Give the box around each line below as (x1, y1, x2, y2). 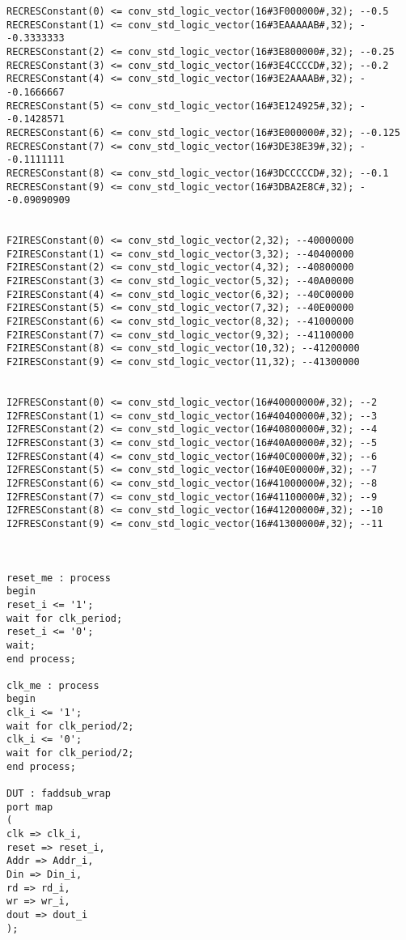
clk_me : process (6, 679, 99, 691)
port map (6, 801, 53, 813)
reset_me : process (6, 572, 111, 584)
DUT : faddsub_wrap (6, 788, 111, 800)
